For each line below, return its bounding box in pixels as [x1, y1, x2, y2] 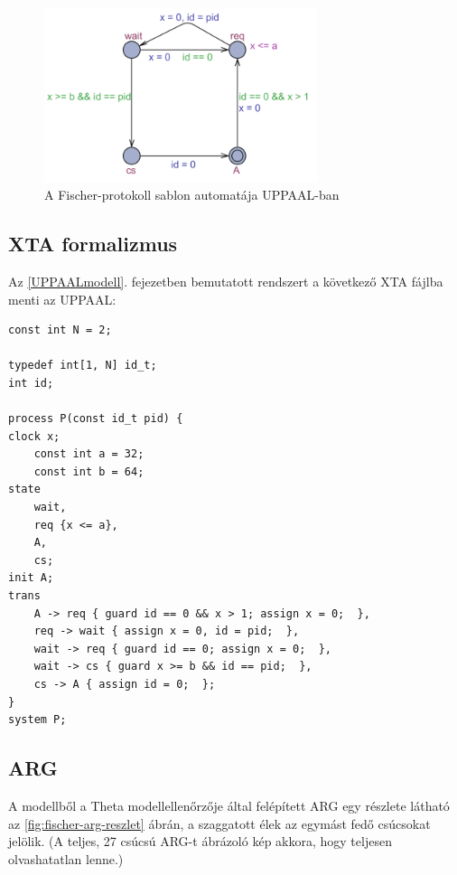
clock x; [8, 429, 61, 443]
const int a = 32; [33, 447, 145, 461]
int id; [8, 376, 54, 390]
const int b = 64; [33, 465, 145, 478]
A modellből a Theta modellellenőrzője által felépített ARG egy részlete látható [8, 795, 450, 814]
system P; [8, 713, 67, 727]
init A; [8, 571, 54, 585]
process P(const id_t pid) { [8, 412, 183, 426]
